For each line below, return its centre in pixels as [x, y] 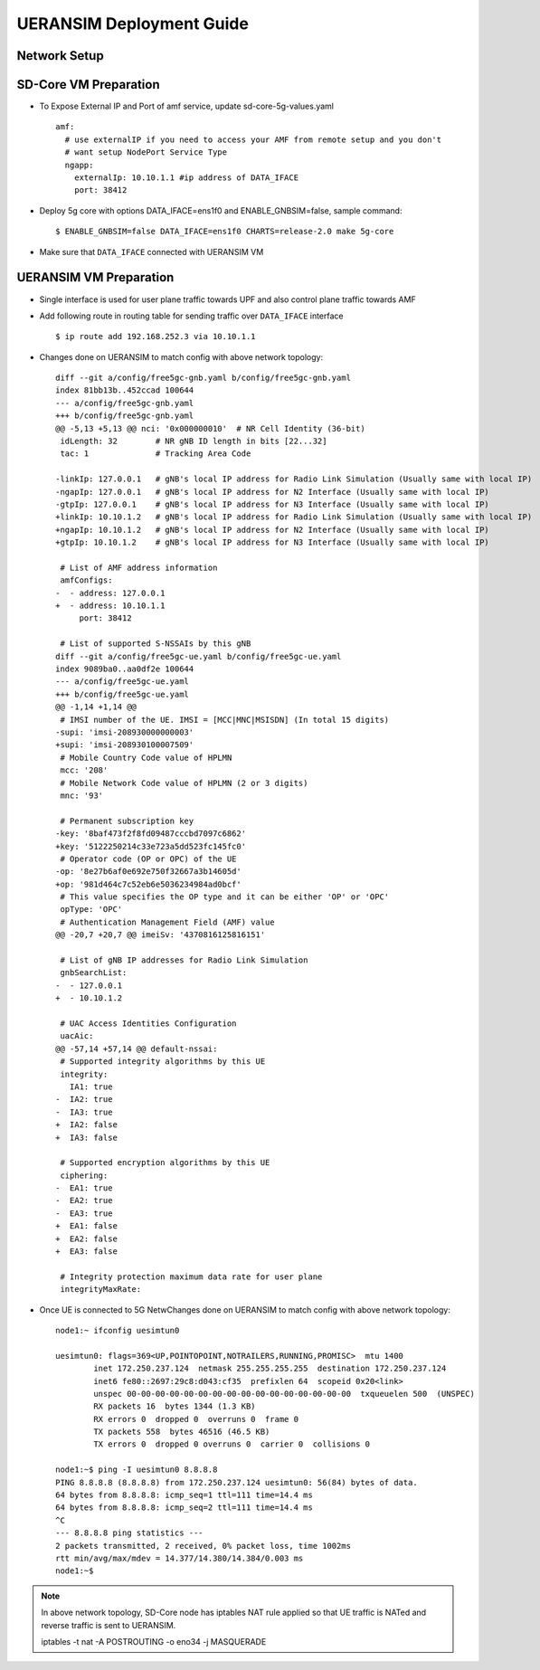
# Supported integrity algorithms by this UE [163, 1062]
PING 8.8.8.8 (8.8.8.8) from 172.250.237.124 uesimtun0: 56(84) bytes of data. [237, 1482]
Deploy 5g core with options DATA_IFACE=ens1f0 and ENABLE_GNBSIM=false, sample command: [221, 210]
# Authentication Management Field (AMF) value [167, 922]
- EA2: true [84, 1200]
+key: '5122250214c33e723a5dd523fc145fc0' [151, 846]
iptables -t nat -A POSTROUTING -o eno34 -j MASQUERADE [154, 1641]
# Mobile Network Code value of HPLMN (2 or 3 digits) [184, 783]
